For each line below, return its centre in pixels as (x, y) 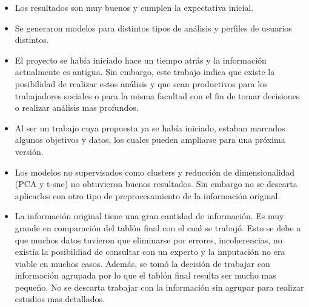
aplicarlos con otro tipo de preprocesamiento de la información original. (148, 195)
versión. (29, 151)
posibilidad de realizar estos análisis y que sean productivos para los (141, 83)
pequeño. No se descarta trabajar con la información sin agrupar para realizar (159, 287)
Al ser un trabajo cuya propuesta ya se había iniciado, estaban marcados (150, 127)
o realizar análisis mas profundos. (77, 107)
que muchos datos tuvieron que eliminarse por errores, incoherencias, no (148, 239)
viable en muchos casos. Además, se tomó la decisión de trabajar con (142, 263)
